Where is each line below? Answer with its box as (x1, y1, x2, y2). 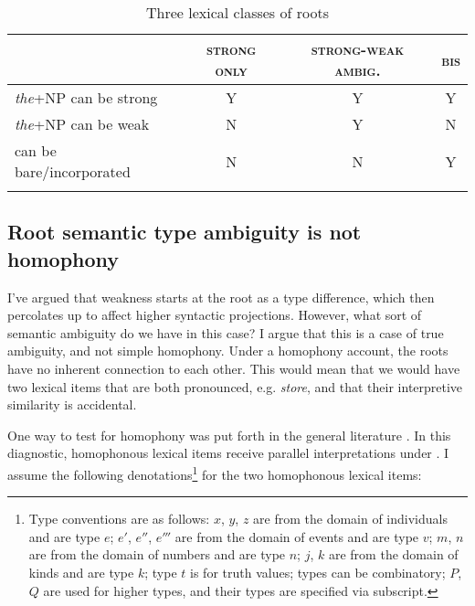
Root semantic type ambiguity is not (7, 218, 362, 246)
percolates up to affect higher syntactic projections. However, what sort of (7, 305, 422, 324)
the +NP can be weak (15, 113, 150, 134)
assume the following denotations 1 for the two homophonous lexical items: (7, 462, 422, 484)
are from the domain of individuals (253, 509, 448, 528)
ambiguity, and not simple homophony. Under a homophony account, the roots (7, 341, 449, 360)
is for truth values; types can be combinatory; (190, 562, 446, 581)
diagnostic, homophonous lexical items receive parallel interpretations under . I (7, 443, 449, 462)
